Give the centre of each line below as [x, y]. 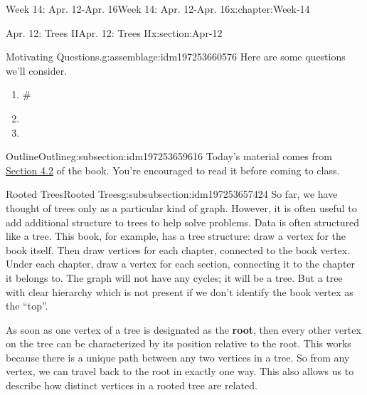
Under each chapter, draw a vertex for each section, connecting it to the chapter [181, 264]
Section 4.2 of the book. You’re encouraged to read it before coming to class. [173, 170]
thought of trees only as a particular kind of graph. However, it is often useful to [181, 207]
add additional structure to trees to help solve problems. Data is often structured [183, 222]
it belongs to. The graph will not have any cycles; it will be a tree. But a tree [174, 277]
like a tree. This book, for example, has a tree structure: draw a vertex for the [176, 236]
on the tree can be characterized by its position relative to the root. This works [179, 343]
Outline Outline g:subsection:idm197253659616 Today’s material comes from [169, 156]
